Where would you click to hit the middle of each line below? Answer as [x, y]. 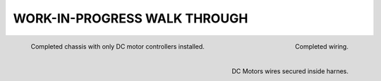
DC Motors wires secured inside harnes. [290, 71]
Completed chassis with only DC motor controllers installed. [117, 46]
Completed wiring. [322, 46]
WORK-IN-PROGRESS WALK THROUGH [131, 18]
